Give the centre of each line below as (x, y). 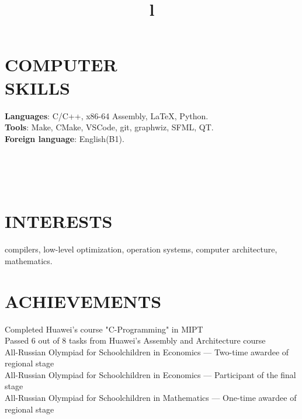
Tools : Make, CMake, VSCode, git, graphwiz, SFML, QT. (109, 127)
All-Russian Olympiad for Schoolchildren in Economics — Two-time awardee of (147, 352)
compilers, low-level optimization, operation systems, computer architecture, (141, 249)
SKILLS (37, 87)
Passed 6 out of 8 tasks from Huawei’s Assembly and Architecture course (135, 340)
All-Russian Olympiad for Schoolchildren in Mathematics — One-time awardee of (151, 398)
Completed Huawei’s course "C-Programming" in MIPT (104, 329)
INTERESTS (59, 221)
